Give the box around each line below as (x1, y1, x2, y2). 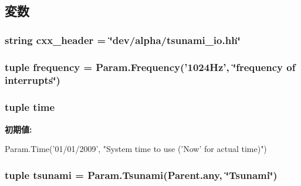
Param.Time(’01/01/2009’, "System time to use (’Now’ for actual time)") (5, 143, 267, 155)
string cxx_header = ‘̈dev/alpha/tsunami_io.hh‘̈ (5, 32, 241, 47)
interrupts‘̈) (5, 73, 60, 87)
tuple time (5, 100, 55, 114)
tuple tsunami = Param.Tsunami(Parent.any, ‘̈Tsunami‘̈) (5, 167, 278, 182)
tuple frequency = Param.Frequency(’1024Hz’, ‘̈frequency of (5, 59, 296, 74)
